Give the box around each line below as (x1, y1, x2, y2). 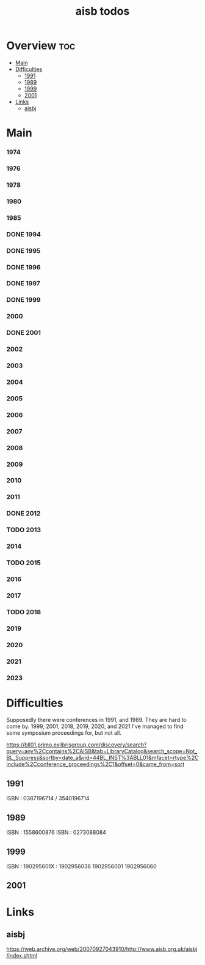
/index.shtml (6, 952, 38, 959)
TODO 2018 (6, 607, 41, 616)
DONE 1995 (6, 246, 41, 255)
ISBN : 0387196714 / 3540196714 (6, 795, 90, 802)
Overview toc (6, 39, 76, 53)
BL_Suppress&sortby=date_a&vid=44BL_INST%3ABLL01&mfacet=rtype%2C (6, 754, 199, 762)
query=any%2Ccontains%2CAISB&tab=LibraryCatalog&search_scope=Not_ (6, 748, 198, 755)
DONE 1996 (6, 263, 41, 271)
